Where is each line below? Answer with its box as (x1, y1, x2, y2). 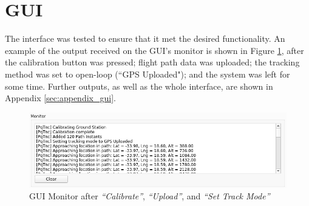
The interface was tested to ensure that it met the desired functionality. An (5, 32, 285, 45)
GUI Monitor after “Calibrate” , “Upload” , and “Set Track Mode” (29, 190, 270, 202)
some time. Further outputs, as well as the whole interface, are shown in (5, 79, 273, 92)
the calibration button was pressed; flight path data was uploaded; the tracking (5, 56, 300, 68)
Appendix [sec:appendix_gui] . (5, 91, 116, 104)
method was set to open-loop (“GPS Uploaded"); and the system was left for (5, 67, 290, 80)
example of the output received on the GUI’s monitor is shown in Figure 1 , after (5, 44, 304, 56)
